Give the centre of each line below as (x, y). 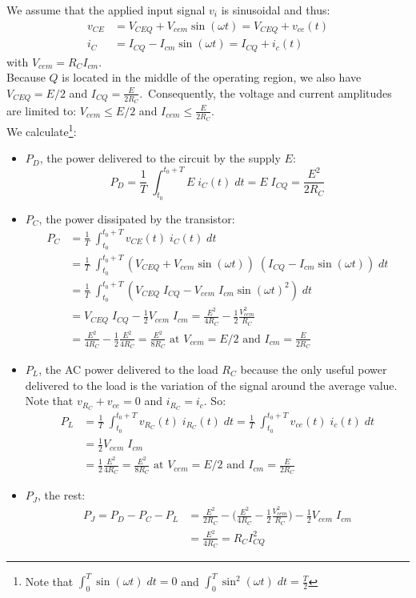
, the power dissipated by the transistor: (137, 218)
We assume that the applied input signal (106, 10)
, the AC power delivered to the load (128, 369)
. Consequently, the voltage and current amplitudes (266, 92)
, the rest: (62, 495)
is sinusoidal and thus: (276, 10)
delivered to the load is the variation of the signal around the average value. (211, 385)
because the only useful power (314, 369)
